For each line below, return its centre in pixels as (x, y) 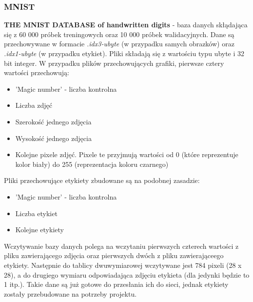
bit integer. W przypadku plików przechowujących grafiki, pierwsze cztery (114, 63)
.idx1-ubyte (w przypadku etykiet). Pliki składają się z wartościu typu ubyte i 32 (124, 53)
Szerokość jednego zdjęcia (53, 121)
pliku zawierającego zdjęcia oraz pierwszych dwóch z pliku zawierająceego (114, 255)
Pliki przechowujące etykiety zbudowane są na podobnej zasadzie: (102, 180)
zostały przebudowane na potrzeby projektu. (70, 293)
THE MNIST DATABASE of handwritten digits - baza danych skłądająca (126, 25)
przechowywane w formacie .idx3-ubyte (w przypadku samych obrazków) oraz (119, 44)
